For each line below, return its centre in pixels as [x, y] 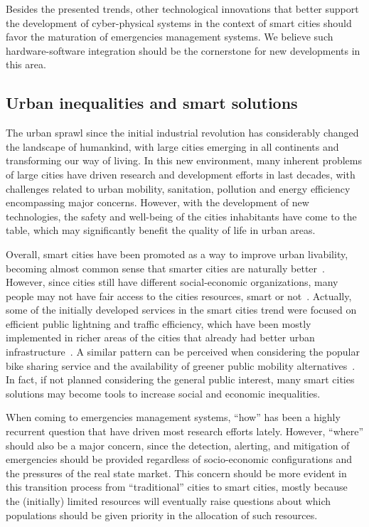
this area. [26, 64]
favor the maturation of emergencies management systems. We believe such [170, 37]
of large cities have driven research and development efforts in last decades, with [181, 174]
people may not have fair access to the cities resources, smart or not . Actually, [179, 296]
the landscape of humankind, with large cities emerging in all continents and [172, 146]
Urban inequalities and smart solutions [152, 103]
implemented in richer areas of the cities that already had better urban [160, 337]
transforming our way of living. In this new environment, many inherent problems [184, 160]
